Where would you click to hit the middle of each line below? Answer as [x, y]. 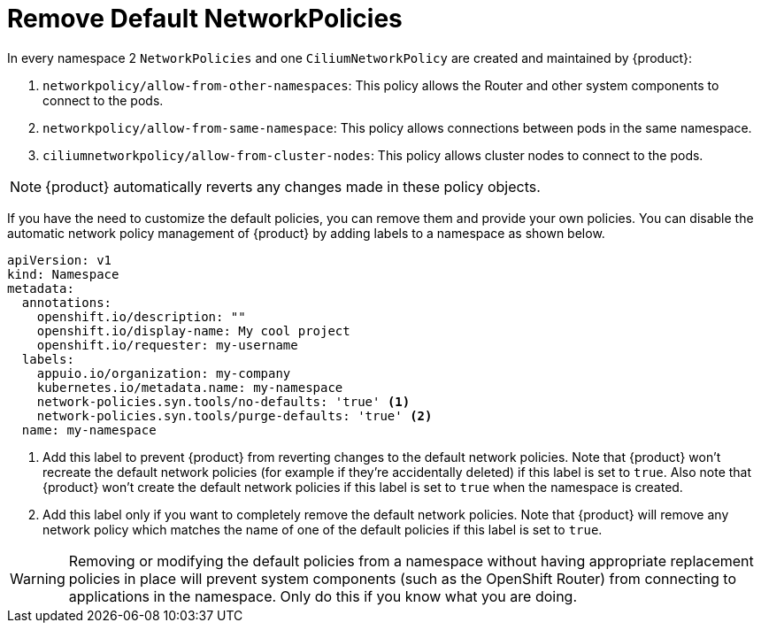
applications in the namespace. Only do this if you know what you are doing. [323, 596]
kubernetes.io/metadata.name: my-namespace [190, 387]
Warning [38, 578]
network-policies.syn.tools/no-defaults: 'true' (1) [223, 401]
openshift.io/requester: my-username [167, 345]
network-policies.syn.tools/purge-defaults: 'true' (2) [234, 415]
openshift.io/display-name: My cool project [193, 330]
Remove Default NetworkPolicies [205, 19]
